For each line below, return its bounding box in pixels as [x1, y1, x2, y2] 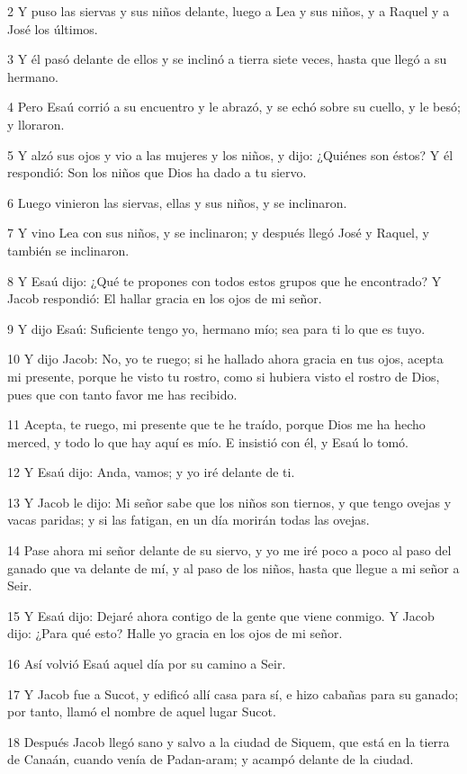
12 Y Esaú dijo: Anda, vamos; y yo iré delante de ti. [7, 463, 295, 481]
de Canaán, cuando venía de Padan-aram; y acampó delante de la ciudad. [7, 750, 414, 769]
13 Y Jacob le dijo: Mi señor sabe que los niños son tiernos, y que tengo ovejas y [7, 492, 452, 511]
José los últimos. [7, 19, 98, 38]
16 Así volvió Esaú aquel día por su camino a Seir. [7, 654, 286, 673]
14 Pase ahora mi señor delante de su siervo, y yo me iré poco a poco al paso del [7, 541, 452, 560]
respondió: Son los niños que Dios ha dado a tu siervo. [7, 163, 307, 182]
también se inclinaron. [7, 240, 130, 259]
